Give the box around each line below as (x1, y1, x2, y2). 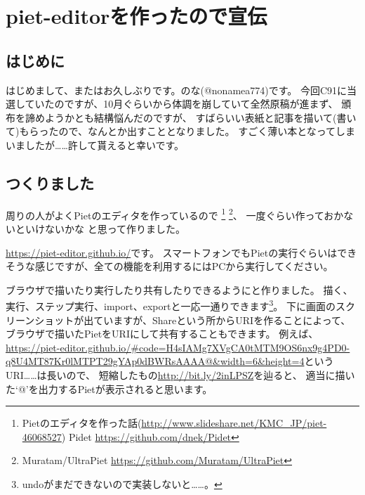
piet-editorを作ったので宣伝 (6, 1, 267, 30)
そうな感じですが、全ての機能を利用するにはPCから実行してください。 (6, 259, 333, 274)
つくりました (6, 172, 94, 193)
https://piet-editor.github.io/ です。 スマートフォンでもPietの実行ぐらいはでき (6, 245, 357, 259)
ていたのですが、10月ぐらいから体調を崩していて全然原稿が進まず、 (25, 96, 338, 111)
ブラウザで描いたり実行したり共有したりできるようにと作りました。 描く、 (6, 282, 353, 297)
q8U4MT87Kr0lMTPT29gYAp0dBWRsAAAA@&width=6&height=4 (6, 354, 305, 368)
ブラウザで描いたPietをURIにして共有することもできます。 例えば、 (6, 326, 319, 341)
